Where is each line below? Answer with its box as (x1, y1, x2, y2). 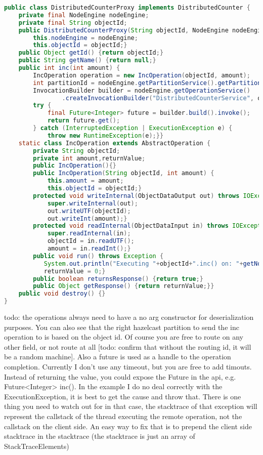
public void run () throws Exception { (33, 252, 164, 260)
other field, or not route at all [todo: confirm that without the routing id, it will (4, 341, 251, 352)
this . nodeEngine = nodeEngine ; (33, 34, 138, 42)
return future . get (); (47, 117, 120, 125)
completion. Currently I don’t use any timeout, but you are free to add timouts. (4, 361, 252, 371)
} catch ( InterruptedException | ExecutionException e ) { (33, 125, 233, 132)
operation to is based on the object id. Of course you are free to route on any (4, 332, 243, 342)
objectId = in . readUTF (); (47, 237, 135, 245)
